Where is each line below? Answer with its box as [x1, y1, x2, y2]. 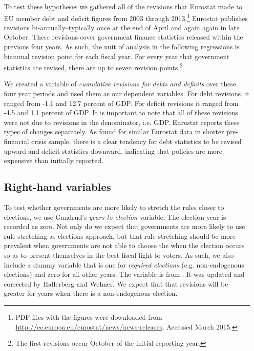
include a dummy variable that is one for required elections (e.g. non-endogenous [4, 259, 244, 269]
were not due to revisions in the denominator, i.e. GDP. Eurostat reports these [4, 117, 240, 127]
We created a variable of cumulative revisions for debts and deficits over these [4, 79, 236, 89]
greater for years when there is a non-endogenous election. [4, 288, 178, 298]
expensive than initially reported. [4, 155, 104, 165]
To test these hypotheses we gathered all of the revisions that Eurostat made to [4, 1, 243, 11]
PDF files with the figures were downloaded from [15, 311, 162, 322]
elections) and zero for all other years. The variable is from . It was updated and [4, 269, 245, 279]
